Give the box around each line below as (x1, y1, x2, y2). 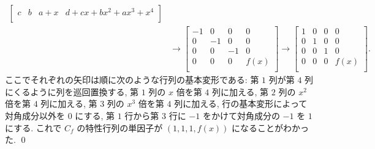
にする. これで (5, 121, 62, 134)
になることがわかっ (232, 121, 309, 134)
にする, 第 (75, 109, 115, 122)
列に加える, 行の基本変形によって (174, 97, 308, 110)
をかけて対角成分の (202, 109, 280, 122)
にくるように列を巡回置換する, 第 (5, 85, 138, 98)
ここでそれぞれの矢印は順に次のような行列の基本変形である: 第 (5, 73, 259, 86)
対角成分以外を (5, 109, 65, 122)
